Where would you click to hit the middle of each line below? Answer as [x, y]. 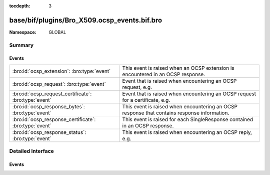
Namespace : [23, 32]
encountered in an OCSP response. [164, 74]
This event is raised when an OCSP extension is [178, 68]
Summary [21, 45]
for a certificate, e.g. [146, 100]
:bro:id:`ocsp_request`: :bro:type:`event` [59, 84]
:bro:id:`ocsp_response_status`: [49, 132]
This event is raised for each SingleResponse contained [188, 119]
